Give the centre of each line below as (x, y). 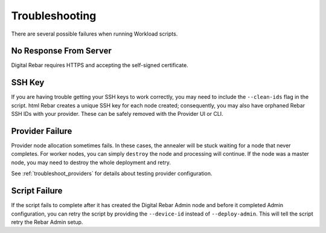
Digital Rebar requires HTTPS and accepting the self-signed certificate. (100, 65)
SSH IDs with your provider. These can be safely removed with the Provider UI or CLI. (117, 114)
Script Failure (37, 191)
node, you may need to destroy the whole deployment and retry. (91, 162)
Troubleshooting (54, 16)
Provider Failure (42, 131)
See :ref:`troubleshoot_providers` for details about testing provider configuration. (112, 174)
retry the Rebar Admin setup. (47, 222)
